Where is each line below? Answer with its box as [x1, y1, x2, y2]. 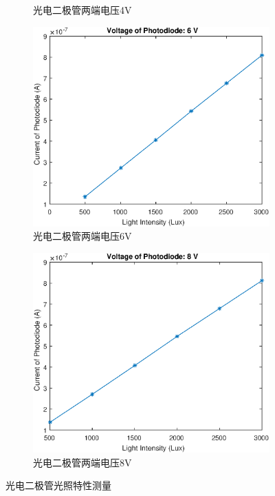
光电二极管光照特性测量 [5, 478, 111, 493]
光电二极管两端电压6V [33, 229, 132, 243]
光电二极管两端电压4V [33, 3, 132, 17]
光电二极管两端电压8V [33, 455, 132, 469]
